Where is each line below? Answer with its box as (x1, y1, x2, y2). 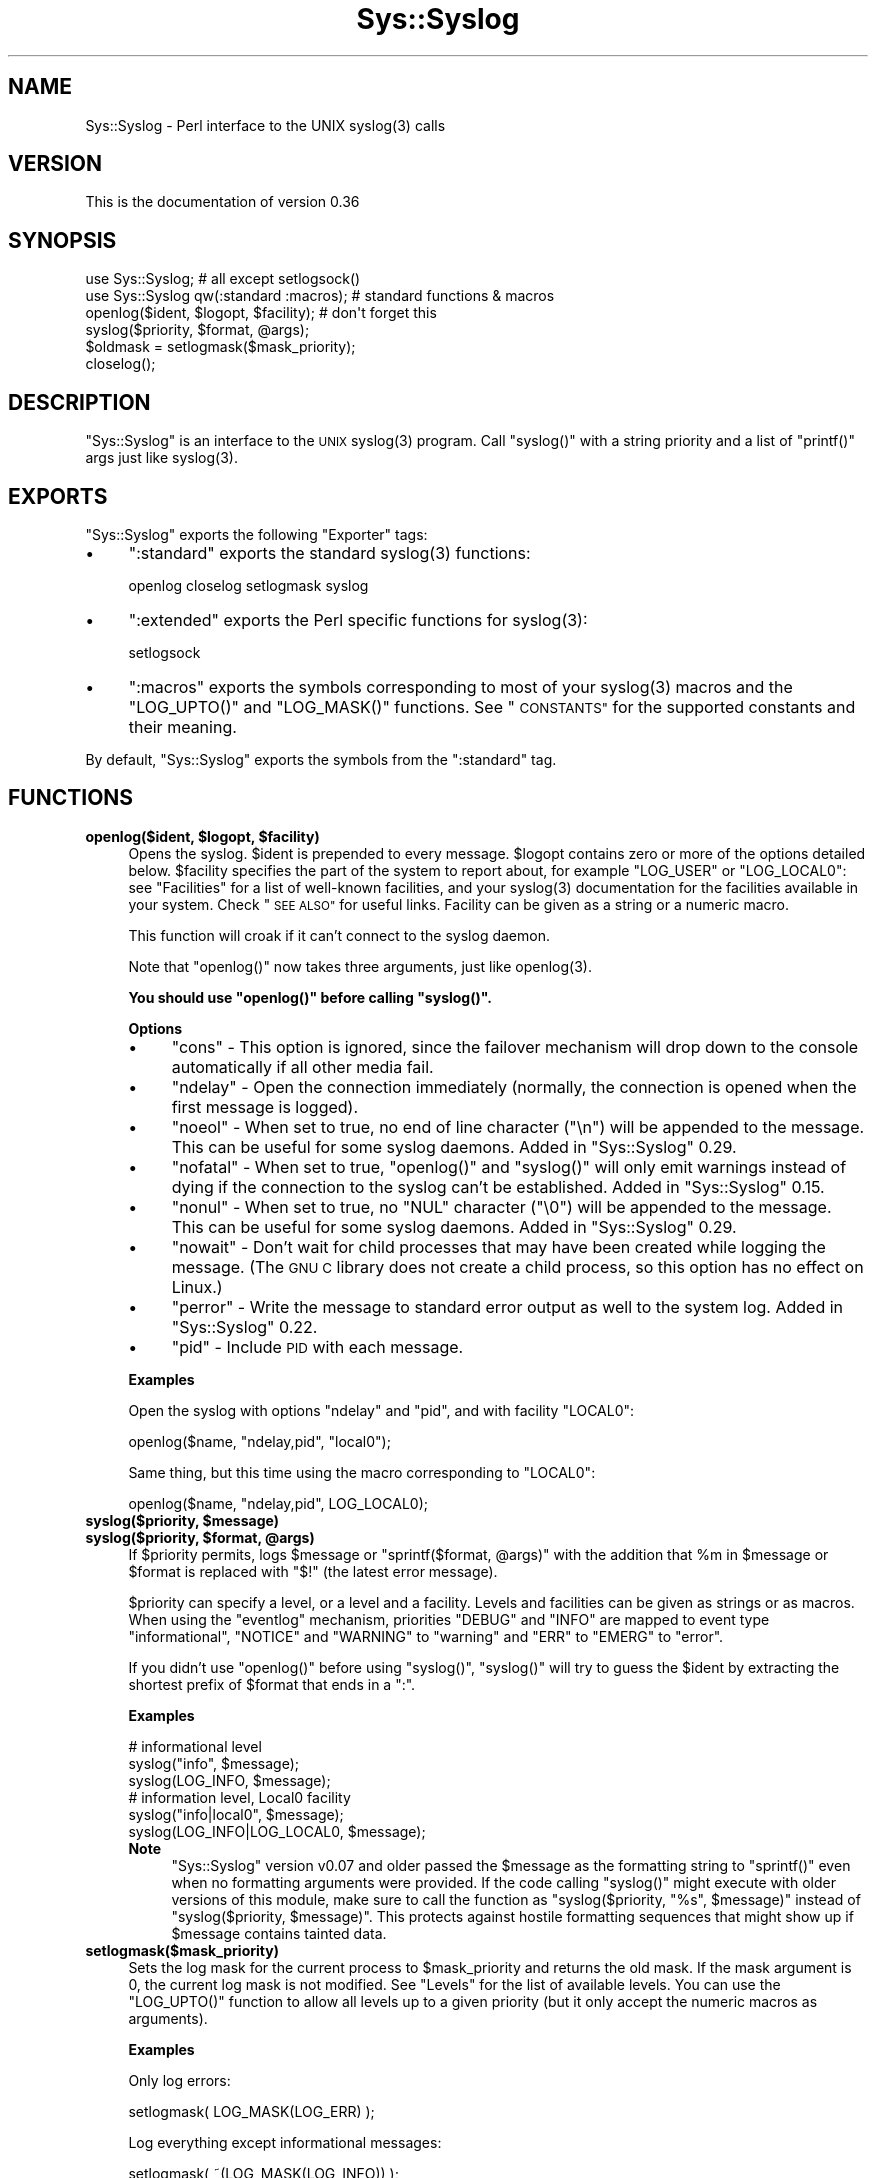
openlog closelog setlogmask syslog (128, 576, 369, 594)
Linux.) (171, 1276, 223, 1297)
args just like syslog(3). (85, 449, 238, 467)
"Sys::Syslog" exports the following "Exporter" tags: (85, 525, 428, 543)
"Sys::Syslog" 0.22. (171, 1316, 318, 1337)
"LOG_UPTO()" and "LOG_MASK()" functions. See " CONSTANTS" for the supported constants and (128, 696, 856, 717)
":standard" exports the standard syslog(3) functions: (128, 542, 531, 563)
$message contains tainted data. (171, 1924, 387, 1942)
